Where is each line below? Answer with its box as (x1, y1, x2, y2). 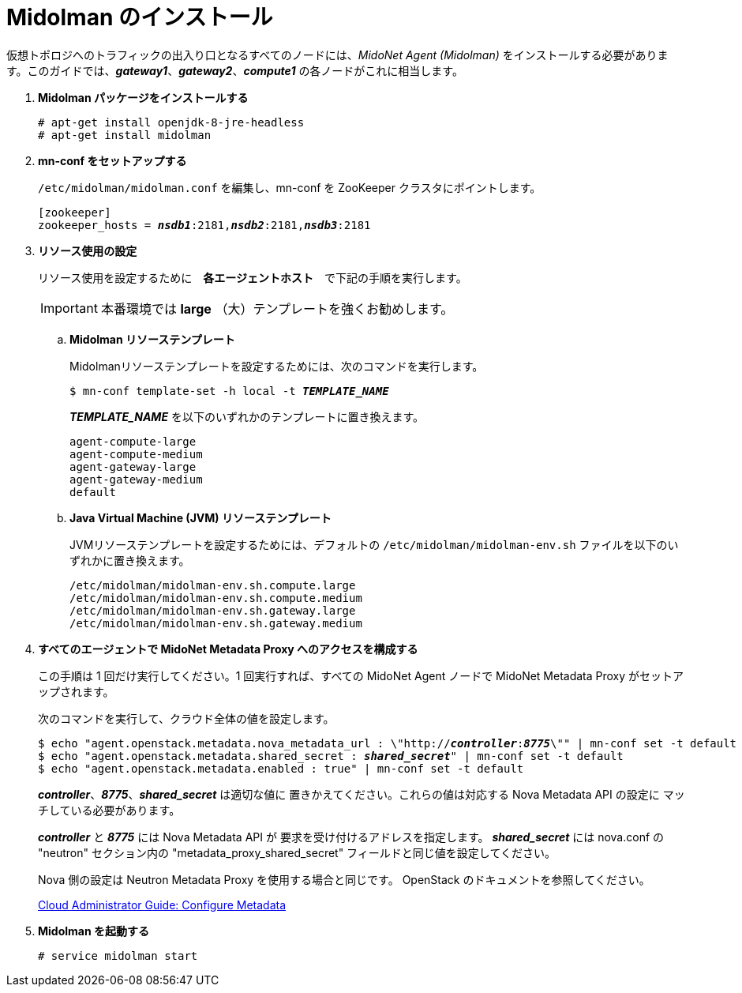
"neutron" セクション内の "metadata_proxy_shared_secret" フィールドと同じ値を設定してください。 (38, 845, 556, 859)
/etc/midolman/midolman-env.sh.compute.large (69, 578, 356, 592)
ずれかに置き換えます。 (69, 553, 190, 567)
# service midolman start (38, 949, 198, 962)
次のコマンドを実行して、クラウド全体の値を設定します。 (38, 711, 335, 725)
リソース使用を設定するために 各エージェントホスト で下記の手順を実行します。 (38, 270, 467, 284)
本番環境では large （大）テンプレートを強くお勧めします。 (100, 300, 454, 317)
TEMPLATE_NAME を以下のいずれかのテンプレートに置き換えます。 (69, 409, 425, 423)
